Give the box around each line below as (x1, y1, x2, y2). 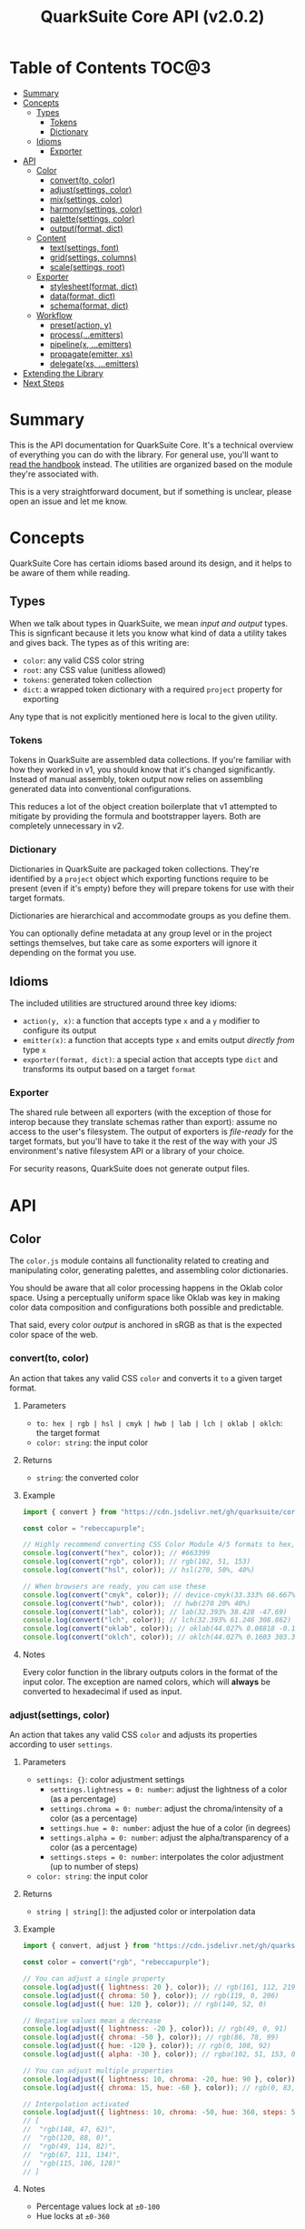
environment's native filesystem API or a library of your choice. (9, 1146, 245, 1157)
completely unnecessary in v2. (9, 820, 124, 831)
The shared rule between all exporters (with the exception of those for (9, 1107, 272, 1118)
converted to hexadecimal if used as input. (22, 1686, 182, 1697)
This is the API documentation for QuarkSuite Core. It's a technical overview (9, 439, 294, 450)
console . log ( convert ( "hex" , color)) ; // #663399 (22, 1549, 211, 1558)
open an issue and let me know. (9, 496, 128, 507)
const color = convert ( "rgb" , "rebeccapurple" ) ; (22, 1958, 211, 1967)
